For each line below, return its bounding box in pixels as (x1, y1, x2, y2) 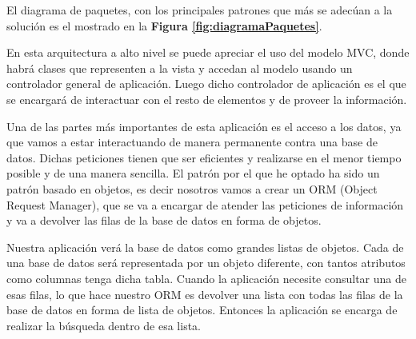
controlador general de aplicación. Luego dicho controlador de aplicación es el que (6, 75, 406, 92)
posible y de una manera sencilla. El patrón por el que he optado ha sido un (6, 165, 380, 181)
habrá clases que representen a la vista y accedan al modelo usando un (6, 59, 353, 76)
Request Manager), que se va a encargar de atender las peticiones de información (6, 196, 404, 213)
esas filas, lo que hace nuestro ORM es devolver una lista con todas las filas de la (6, 285, 403, 302)
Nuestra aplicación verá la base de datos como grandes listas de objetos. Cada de (6, 238, 404, 255)
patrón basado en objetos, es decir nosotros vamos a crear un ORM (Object (6, 180, 378, 197)
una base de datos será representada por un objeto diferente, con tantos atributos (6, 254, 406, 271)
